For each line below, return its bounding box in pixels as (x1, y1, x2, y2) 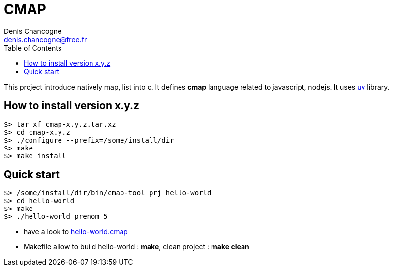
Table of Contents (4, 43, 62, 52)
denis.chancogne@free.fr (4, 35, 87, 44)
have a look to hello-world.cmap (24, 227, 128, 236)
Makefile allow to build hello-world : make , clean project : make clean (24, 242, 249, 251)
